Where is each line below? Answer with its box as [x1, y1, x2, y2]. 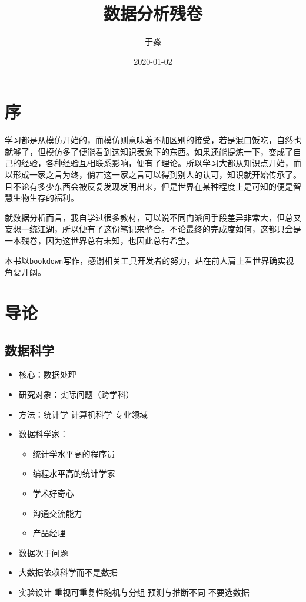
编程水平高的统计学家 [32, 467, 115, 479]
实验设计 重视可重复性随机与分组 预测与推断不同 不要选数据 [18, 586, 250, 598]
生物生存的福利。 [12, 191, 79, 204]
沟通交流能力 [32, 507, 82, 519]
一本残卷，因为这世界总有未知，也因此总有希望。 [5, 234, 194, 246]
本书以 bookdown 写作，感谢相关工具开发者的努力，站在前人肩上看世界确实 [5, 254, 286, 266]
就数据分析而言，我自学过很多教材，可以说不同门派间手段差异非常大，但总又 [5, 211, 301, 223]
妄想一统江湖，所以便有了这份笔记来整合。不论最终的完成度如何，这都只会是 [5, 223, 301, 235]
